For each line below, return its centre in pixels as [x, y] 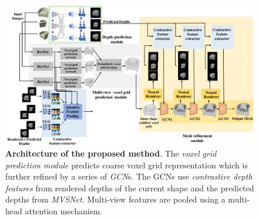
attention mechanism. [63, 211]
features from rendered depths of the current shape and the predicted [130, 188]
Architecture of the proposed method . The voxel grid [111, 153]
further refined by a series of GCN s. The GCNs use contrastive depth [129, 176]
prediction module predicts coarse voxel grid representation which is [127, 165]
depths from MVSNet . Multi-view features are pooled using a [115, 199]
